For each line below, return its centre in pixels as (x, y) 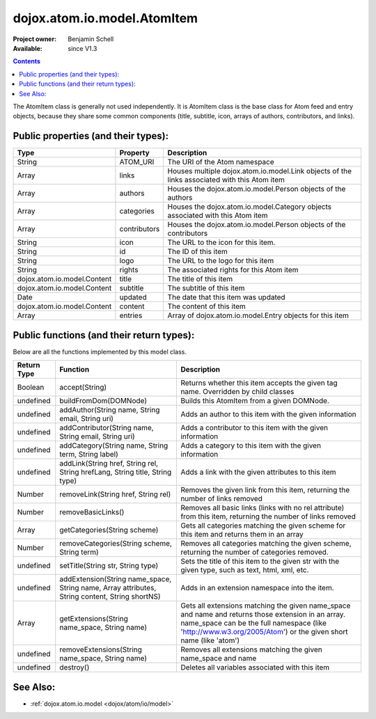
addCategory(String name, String (114, 445)
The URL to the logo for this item (221, 261)
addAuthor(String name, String (110, 410)
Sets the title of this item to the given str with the (260, 562)
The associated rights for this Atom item (233, 270)
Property (134, 153)
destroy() (75, 667)
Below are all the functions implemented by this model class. (100, 351)
